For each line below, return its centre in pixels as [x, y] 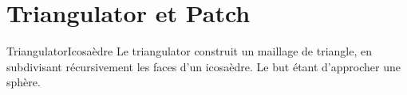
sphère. [24, 82]
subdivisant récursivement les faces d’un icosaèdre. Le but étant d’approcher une [203, 66]
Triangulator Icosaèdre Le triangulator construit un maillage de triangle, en [190, 51]
